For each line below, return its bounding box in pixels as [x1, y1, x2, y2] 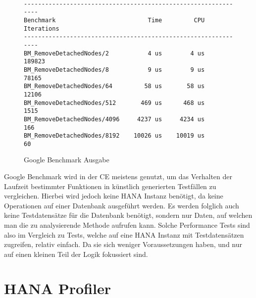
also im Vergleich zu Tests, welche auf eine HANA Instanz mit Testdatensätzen [4, 229, 244, 240]
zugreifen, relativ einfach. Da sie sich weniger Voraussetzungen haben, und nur [4, 239, 242, 249]
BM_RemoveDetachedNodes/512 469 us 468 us [24, 99, 205, 106]
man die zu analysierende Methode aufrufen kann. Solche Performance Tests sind [4, 220, 250, 230]
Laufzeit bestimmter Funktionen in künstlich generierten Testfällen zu [4, 181, 216, 191]
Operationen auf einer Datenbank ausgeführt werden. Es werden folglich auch [4, 200, 239, 210]
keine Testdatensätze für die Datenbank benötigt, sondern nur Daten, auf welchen [4, 210, 253, 220]
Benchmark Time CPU [24, 16, 205, 24]
